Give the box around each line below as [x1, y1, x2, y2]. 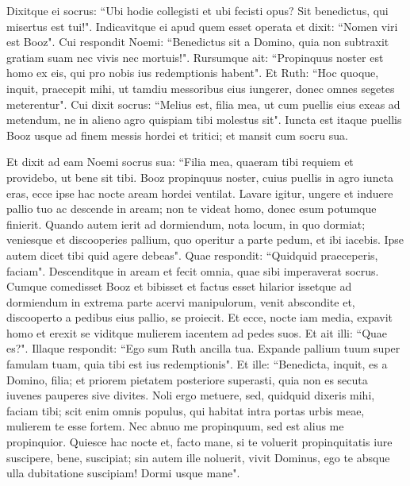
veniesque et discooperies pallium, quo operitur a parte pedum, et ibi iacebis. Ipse [6, 231, 404, 248]
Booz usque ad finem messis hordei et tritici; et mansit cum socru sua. [6, 126, 348, 143]
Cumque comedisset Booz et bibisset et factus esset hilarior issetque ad [6, 278, 352, 295]
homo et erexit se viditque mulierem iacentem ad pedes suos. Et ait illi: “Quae [6, 324, 388, 341]
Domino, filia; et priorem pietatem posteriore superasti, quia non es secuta [6, 371, 368, 388]
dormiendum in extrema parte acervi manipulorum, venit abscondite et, [6, 293, 355, 310]
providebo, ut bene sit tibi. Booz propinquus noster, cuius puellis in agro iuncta [6, 168, 394, 185]
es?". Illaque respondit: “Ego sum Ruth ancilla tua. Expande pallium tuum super [6, 340, 400, 357]
